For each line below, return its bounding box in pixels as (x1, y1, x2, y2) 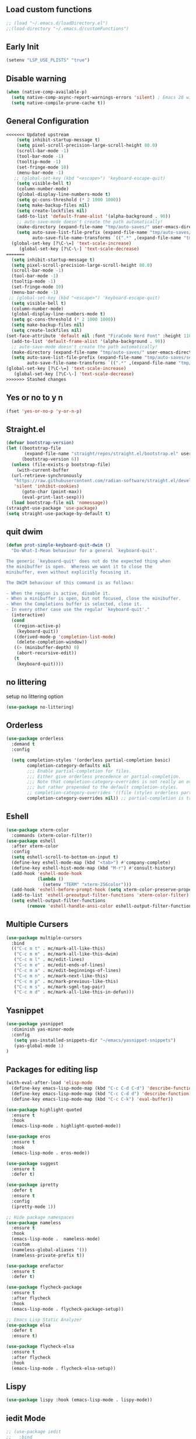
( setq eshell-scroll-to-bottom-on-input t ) (11, 854, 118, 860)
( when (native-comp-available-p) (6, 89, 87, 95)
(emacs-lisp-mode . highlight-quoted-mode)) (11, 1123, 121, 1129)
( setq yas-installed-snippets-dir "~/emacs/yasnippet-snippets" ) (13, 1037, 176, 1043)
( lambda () (37, 876, 64, 882)
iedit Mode (6, 1413, 45, 1423)
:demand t (11, 741, 35, 747)
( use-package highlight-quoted (6, 1107, 82, 1112)
